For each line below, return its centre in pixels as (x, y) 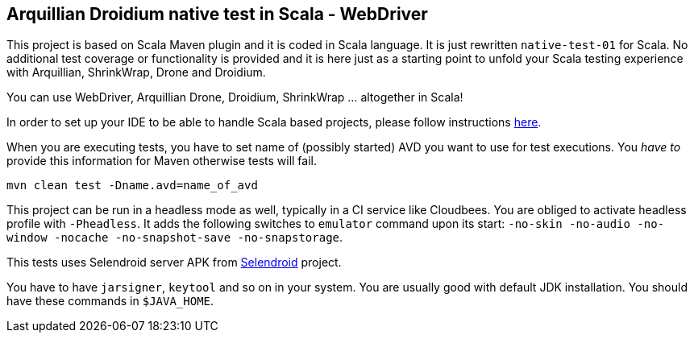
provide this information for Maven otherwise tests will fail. (162, 161)
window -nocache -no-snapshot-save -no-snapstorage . (175, 238)
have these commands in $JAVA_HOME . (110, 301)
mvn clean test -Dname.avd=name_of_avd (132, 186)
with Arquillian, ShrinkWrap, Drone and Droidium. (136, 72)
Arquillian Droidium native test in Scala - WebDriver (217, 14)
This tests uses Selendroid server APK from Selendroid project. (174, 263)
